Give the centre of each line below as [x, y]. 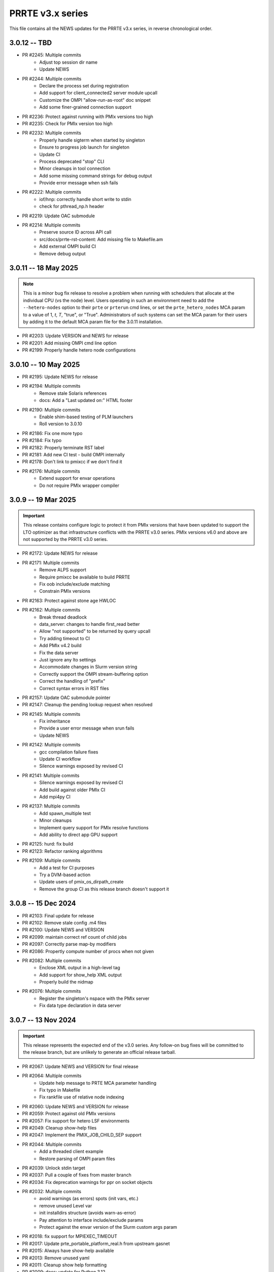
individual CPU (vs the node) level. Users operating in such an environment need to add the [118, 300]
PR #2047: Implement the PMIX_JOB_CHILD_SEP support [82, 1135]
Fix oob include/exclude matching [75, 584]
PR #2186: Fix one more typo [52, 433]
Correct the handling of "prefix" [72, 681]
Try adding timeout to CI [65, 638]
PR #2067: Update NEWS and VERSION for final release [80, 1066]
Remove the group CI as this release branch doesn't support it [104, 889]
